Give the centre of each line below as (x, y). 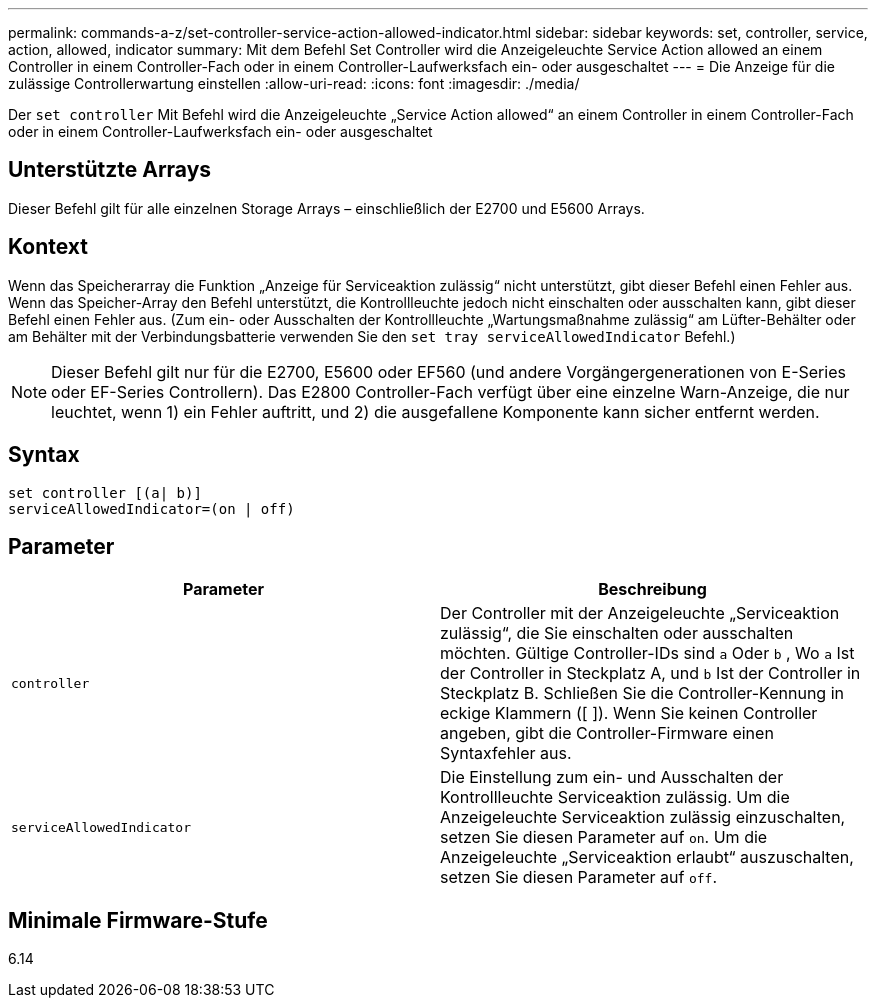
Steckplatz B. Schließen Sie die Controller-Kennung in (642, 693)
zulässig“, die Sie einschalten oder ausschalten (617, 633)
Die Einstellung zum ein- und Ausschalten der (612, 777)
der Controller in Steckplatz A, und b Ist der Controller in (650, 673)
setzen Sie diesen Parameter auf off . (579, 877)
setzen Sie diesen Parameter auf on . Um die (604, 837)
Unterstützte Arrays (110, 170)
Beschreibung (652, 589)
